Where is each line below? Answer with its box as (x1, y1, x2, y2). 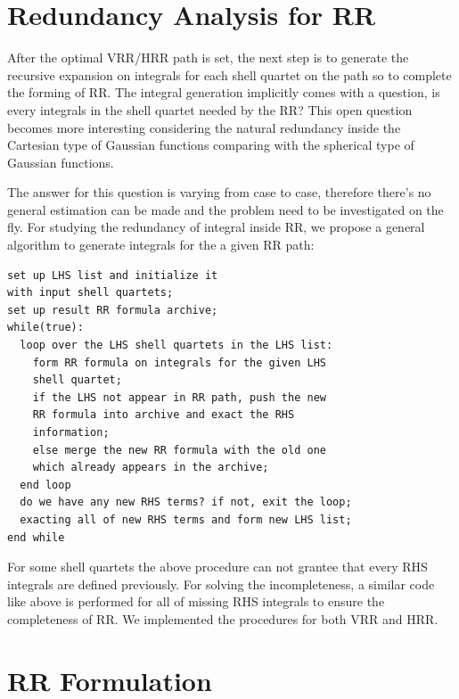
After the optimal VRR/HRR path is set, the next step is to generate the (7, 48, 409, 67)
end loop (20, 478, 71, 491)
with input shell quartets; (7, 286, 174, 300)
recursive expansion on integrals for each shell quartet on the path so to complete (7, 65, 452, 84)
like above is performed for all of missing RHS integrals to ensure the (7, 592, 385, 611)
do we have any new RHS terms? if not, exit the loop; (20, 496, 352, 509)
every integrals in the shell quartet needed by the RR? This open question (7, 100, 413, 119)
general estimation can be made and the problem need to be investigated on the (7, 200, 444, 218)
